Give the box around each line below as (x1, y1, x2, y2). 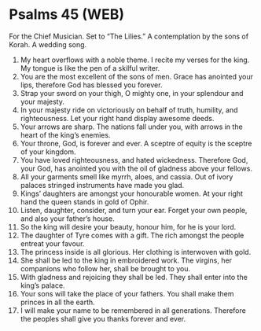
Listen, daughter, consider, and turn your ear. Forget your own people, (20, 205, 248, 215)
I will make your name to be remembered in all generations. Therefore (20, 305, 246, 315)
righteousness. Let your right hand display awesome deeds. (20, 113, 215, 123)
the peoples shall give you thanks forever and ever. (20, 314, 186, 323)
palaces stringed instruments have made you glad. (20, 180, 185, 189)
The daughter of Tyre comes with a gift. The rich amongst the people (20, 230, 244, 240)
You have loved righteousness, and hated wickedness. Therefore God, (20, 155, 248, 164)
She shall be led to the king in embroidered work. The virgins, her (20, 256, 233, 265)
